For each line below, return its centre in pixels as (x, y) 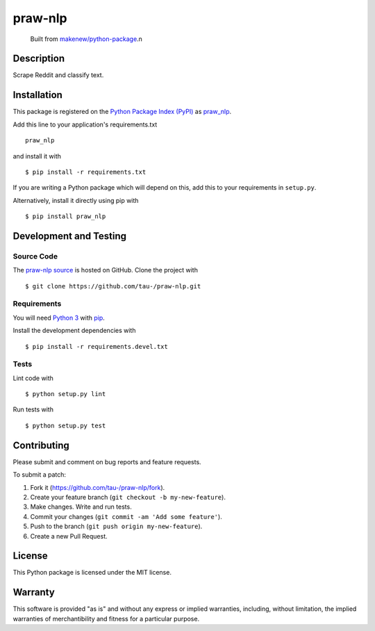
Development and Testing (70, 236)
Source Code (35, 256)
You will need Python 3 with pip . (59, 318)
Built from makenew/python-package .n (86, 39)
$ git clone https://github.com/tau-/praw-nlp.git (113, 286)
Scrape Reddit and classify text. (58, 75)
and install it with (37, 156)
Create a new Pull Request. (69, 536)
